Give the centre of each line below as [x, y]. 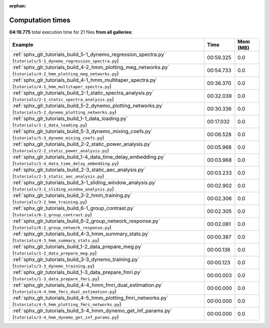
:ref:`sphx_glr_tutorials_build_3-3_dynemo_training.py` [76, 259]
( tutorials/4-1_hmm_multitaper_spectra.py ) [62, 86]
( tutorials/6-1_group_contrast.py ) [52, 214]
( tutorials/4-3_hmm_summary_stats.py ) [56, 240]
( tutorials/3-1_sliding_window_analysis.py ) [63, 189]
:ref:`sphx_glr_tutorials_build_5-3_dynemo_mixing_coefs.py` [82, 131]
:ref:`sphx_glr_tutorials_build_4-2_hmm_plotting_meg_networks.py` [91, 67]
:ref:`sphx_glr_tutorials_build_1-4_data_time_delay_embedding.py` [89, 157]
